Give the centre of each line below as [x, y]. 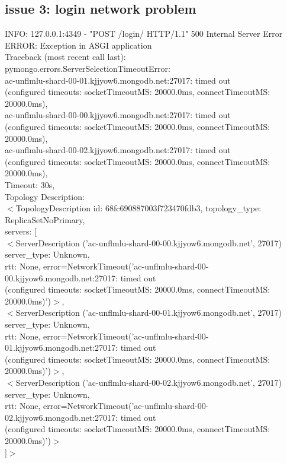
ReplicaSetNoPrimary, [45, 219]
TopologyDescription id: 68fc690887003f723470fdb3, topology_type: [138, 208]
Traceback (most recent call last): [65, 57]
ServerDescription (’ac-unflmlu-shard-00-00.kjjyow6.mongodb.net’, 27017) [149, 242]
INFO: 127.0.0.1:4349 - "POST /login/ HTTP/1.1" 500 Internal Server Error [144, 34]
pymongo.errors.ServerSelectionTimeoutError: [88, 68]
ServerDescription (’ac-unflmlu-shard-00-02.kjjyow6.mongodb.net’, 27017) [149, 383]
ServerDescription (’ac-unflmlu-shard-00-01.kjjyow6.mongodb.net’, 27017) [149, 313]
